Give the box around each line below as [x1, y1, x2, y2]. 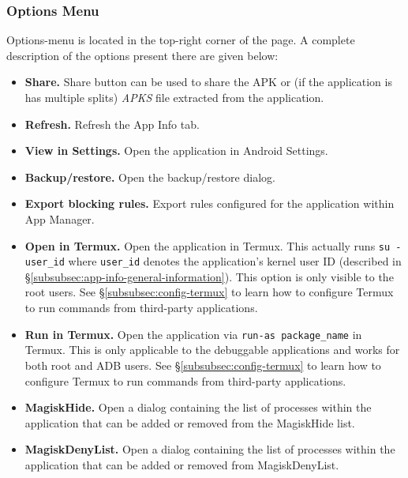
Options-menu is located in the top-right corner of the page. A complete [6, 32, 355, 48]
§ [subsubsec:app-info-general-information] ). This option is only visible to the [24, 268, 394, 284]
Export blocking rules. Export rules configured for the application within [24, 195, 395, 212]
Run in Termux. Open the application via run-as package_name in [24, 326, 362, 342]
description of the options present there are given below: [6, 47, 279, 63]
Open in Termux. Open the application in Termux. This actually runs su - [24, 237, 402, 254]
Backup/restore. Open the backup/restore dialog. [24, 168, 275, 185]
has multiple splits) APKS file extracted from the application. [24, 89, 324, 105]
